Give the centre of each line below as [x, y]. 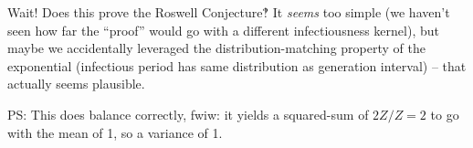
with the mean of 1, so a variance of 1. [115, 132]
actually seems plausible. [76, 84]
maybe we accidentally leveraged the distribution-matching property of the [216, 48]
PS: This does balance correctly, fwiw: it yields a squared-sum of [188, 114]
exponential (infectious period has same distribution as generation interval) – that [237, 65]
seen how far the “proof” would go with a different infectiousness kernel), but [223, 30]
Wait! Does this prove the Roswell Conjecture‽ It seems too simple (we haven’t [229, 12]
